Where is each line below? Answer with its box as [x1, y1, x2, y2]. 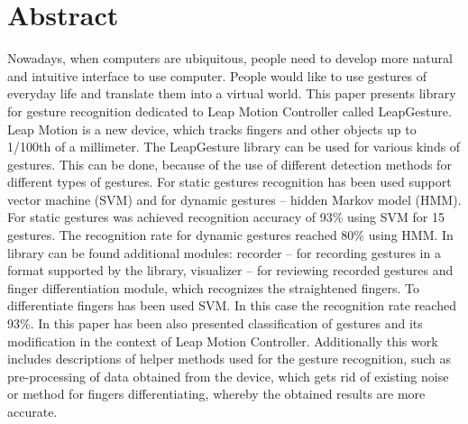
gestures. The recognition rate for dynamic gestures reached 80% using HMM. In [7, 226, 454, 244]
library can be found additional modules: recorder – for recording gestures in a [7, 243, 441, 262]
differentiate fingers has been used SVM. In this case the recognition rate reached [7, 296, 456, 315]
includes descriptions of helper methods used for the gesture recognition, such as [7, 349, 451, 368]
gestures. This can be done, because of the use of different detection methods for [7, 154, 452, 173]
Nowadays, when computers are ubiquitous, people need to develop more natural [7, 49, 453, 68]
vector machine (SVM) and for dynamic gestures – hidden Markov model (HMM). [7, 189, 462, 208]
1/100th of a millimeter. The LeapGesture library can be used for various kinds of [7, 137, 461, 156]
